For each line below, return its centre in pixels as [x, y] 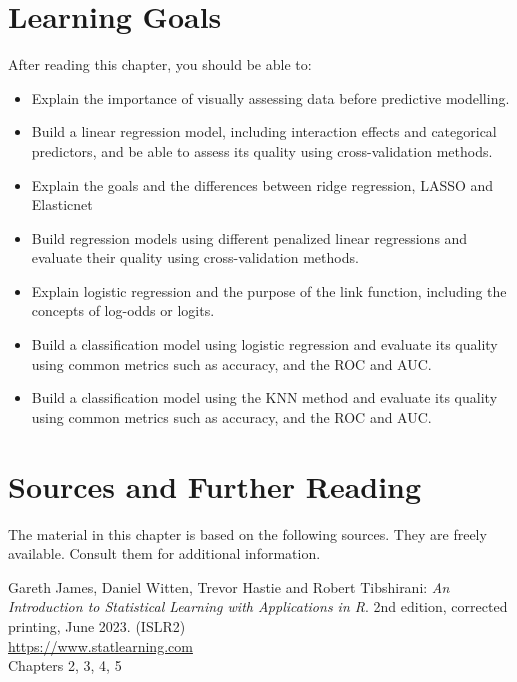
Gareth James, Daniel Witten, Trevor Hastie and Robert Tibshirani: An [229, 586]
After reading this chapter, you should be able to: [160, 64]
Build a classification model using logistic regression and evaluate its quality [264, 344]
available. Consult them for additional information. [164, 553]
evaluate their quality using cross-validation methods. [195, 257]
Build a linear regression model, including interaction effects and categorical [264, 131]
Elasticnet [62, 204]
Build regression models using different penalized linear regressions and [249, 237]
